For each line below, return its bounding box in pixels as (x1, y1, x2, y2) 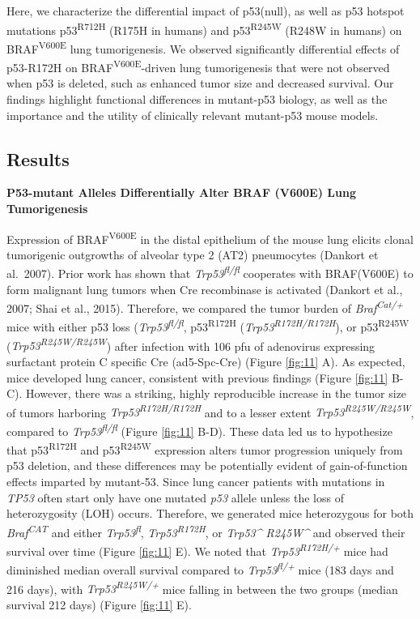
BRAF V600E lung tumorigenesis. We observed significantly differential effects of (6, 37, 400, 57)
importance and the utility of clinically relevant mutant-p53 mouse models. (6, 106, 379, 123)
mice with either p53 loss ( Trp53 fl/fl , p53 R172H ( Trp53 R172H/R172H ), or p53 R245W (6, 316, 409, 335)
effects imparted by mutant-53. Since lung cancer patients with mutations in (6, 473, 385, 490)
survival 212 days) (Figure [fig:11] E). (6, 596, 192, 613)
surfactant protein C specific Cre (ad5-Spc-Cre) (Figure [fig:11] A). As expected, (6, 352, 405, 369)
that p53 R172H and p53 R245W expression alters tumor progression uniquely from (6, 439, 403, 458)
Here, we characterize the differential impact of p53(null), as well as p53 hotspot (6, 2, 405, 19)
